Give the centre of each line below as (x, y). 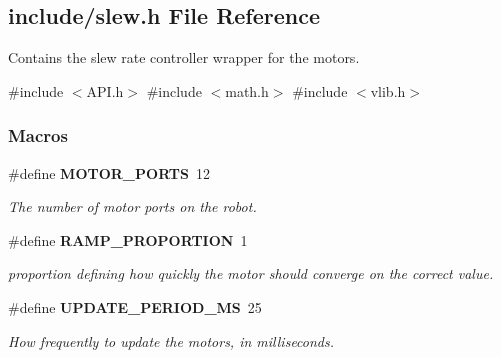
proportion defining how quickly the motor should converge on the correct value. (251, 273)
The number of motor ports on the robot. (132, 206)
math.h (247, 90)
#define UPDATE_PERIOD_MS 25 (135, 306)
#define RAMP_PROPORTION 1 (128, 239)
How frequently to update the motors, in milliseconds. (171, 340)
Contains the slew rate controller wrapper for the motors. (184, 57)
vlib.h (388, 90)
